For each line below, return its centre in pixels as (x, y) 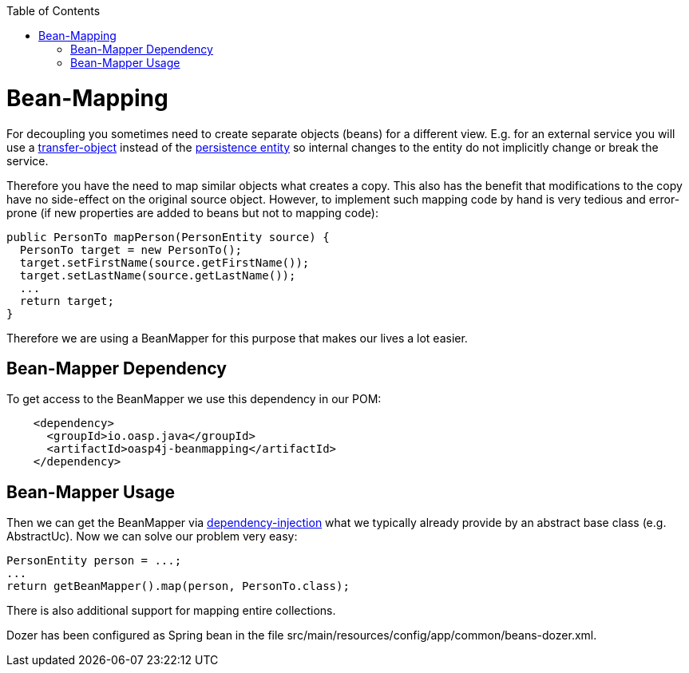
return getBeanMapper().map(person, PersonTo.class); (178, 586)
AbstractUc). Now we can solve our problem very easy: (152, 536)
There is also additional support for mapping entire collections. (171, 611)
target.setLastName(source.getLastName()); (158, 275)
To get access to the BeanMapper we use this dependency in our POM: (194, 399)
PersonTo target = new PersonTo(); (131, 249)
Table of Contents (53, 11)
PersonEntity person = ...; (94, 561)
